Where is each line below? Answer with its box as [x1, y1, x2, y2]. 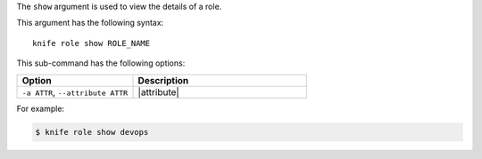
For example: [16, 103, 65, 114]
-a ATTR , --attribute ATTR [21, 85, 129, 98]
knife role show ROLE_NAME [32, 38, 151, 48]
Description [137, 74, 189, 86]
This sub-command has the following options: [16, 58, 186, 68]
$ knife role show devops [35, 127, 149, 137]
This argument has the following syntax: [16, 18, 164, 28]
